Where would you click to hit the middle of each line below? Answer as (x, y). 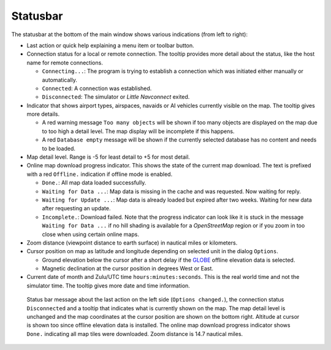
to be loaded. (59, 148)
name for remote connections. (65, 63)
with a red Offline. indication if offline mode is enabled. (100, 174)
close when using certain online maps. (90, 234)
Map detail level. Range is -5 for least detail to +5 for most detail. (108, 157)
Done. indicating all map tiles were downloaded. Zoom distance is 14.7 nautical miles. (135, 333)
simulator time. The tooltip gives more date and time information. (108, 286)
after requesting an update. (76, 208)
